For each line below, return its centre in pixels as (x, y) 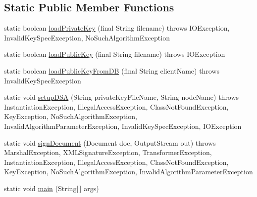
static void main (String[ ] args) (51, 188)
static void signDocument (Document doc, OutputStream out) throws (110, 142)
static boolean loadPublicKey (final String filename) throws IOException (115, 54)
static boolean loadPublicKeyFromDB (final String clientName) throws (112, 70)
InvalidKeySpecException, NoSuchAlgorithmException (87, 37)
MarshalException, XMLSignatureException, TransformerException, (108, 152)
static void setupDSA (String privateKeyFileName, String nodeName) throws (122, 97)
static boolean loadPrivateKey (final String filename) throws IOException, (117, 28)
